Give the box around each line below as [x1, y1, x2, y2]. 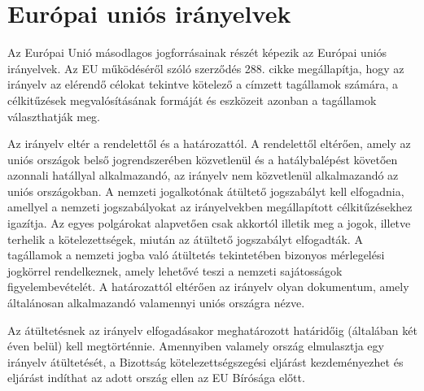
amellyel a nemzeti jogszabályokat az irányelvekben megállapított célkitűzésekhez [7, 198, 413, 215]
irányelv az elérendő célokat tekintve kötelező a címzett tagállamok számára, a [7, 76, 399, 93]
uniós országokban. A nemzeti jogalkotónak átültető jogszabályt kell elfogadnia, [7, 182, 404, 199]
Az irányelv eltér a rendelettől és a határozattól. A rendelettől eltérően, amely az [7, 135, 411, 152]
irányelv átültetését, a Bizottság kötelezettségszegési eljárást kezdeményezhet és [7, 353, 404, 370]
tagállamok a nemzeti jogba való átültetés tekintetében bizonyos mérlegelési [7, 246, 385, 263]
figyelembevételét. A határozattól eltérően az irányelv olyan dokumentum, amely [7, 278, 409, 295]
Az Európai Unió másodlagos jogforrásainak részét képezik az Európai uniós [7, 44, 387, 61]
